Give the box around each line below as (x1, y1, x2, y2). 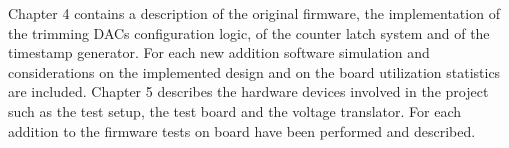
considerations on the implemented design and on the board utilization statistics (8, 61, 501, 82)
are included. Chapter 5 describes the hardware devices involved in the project (8, 81, 489, 102)
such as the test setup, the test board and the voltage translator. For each (8, 100, 462, 121)
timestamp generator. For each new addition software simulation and (8, 42, 430, 63)
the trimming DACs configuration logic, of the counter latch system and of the (8, 22, 490, 43)
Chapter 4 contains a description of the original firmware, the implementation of (8, 3, 500, 23)
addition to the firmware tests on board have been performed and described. (8, 120, 476, 141)
